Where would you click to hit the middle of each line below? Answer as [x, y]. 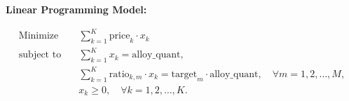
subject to [40, 55]
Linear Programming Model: [76, 9]
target [184, 74]
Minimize [39, 36]
